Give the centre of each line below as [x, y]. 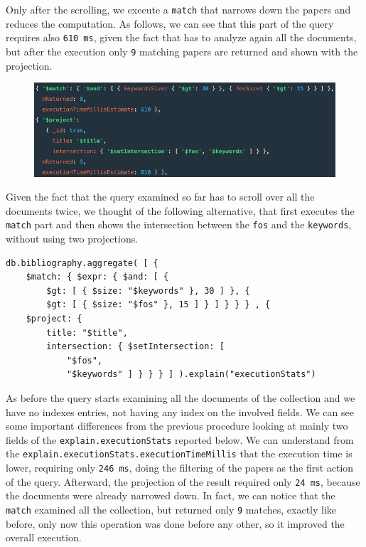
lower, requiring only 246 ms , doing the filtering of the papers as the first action [180, 467]
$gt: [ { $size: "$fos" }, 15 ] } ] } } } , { [158, 305]
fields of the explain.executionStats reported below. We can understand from [180, 439]
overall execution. [44, 537]
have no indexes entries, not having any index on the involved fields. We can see [180, 411]
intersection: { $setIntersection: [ [135, 347]
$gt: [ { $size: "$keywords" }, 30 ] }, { [148, 291]
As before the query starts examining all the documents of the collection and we [181, 397]
